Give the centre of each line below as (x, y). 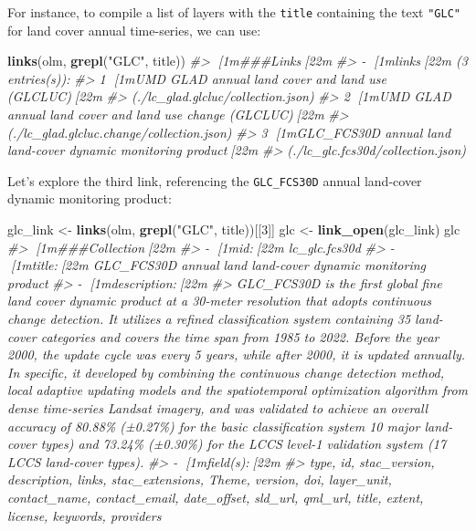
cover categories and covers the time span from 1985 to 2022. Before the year (223, 336)
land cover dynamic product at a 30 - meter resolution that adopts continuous (220, 301)
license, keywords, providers (85, 515)
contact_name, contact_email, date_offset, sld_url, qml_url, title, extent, (216, 497)
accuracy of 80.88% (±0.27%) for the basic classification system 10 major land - (230, 426)
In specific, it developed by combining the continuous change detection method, (226, 372)
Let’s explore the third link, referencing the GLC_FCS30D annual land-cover (215, 180)
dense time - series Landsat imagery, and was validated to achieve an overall (218, 408)
